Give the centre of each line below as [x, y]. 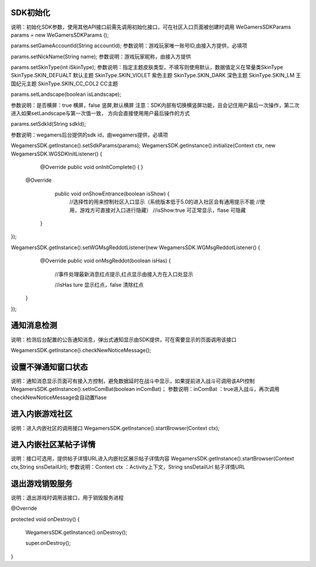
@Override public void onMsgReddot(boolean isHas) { [106, 261]
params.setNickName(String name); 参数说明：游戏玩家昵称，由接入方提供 [101, 56]
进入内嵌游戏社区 [42, 414]
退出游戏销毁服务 [42, 484]
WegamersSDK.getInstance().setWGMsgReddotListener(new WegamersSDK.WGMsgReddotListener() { [135, 247]
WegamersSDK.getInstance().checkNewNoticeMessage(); [81, 350]
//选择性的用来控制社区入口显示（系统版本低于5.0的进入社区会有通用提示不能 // [165, 202]
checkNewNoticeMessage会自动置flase [59, 397]
